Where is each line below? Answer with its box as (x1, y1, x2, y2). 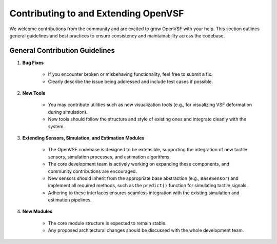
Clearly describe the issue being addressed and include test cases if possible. (48, 78, 213, 85)
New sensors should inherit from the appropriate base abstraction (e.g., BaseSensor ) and (48, 175, 239, 181)
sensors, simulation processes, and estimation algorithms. (48, 154, 171, 160)
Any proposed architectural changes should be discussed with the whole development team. (48, 227, 244, 233)
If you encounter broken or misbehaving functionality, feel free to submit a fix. (48, 71, 213, 77)
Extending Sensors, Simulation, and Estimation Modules (22, 135, 145, 141)
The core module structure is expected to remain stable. (48, 220, 167, 226)
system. (48, 123, 65, 129)
